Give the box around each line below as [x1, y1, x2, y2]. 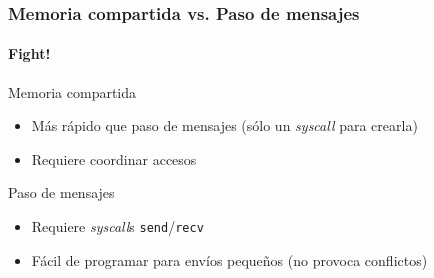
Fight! [8, 43, 51, 64]
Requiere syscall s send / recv [31, 216, 204, 237]
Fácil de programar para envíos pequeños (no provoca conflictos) [31, 249, 428, 270]
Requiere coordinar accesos [31, 148, 197, 169]
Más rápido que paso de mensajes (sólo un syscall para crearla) [31, 115, 418, 136]
